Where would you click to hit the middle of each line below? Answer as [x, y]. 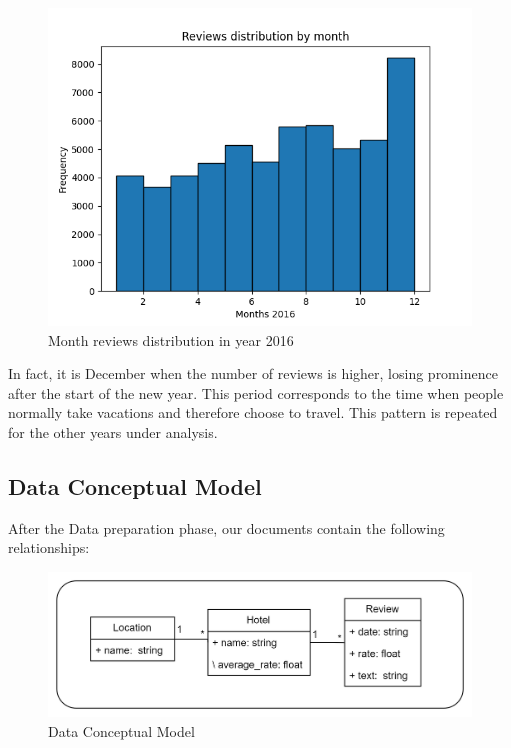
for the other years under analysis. [113, 431]
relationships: [49, 547]
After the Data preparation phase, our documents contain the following [226, 527]
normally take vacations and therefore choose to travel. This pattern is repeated [253, 412]
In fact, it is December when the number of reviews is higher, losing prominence [253, 373]
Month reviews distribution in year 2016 [171, 339]
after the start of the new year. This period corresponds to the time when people [256, 392]
